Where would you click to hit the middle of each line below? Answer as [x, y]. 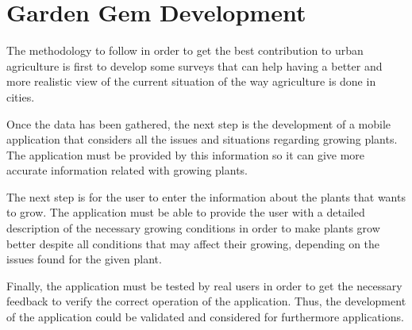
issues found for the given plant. [84, 259]
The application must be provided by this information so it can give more [186, 154]
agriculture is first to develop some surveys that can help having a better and [194, 65]
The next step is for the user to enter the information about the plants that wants [206, 196]
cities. [21, 96]
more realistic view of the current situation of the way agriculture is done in [191, 81]
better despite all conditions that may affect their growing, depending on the [193, 243]
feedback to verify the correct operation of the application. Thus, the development [206, 301]
